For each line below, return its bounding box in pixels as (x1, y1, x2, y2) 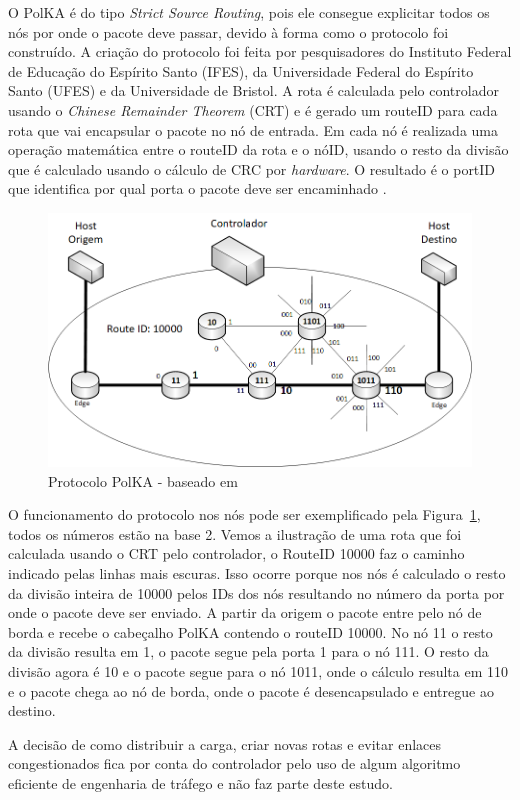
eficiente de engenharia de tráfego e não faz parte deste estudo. (8, 772, 393, 793)
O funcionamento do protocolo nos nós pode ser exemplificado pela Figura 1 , (8, 504, 481, 525)
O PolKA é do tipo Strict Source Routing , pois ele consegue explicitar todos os (8, 2, 490, 22)
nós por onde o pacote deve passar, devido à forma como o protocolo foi (8, 21, 449, 42)
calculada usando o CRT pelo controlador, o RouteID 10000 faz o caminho (8, 543, 465, 564)
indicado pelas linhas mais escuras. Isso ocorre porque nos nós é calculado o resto (8, 563, 506, 584)
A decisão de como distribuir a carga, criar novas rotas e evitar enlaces (8, 733, 442, 754)
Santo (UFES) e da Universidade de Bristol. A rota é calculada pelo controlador (8, 80, 499, 101)
